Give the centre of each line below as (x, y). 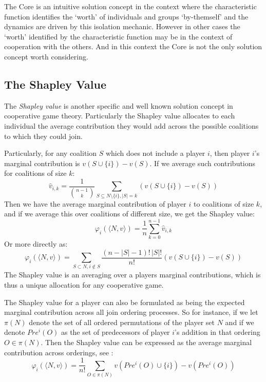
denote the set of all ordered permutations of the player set (122, 322)
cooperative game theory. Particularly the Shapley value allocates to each (120, 116)
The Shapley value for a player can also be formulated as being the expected (125, 302)
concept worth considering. (46, 56)
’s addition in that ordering (217, 332)
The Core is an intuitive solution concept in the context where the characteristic (130, 6)
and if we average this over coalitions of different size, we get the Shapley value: (129, 214)
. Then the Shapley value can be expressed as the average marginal (146, 342)
